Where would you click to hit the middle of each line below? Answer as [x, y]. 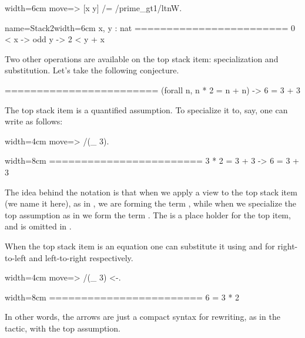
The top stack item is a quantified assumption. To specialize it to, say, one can [146, 109]
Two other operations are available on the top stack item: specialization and [142, 58]
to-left [16, 257]
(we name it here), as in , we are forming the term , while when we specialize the [151, 203]
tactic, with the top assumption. [63, 328]
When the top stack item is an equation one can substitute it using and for [140, 246]
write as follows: [34, 121]
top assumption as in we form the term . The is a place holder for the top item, [148, 214]
